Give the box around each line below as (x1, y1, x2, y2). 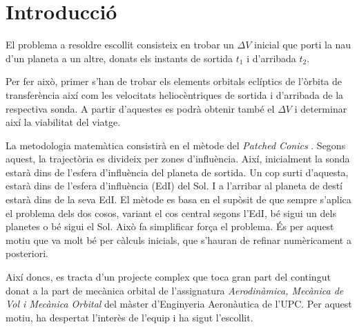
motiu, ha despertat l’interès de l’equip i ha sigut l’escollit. (6, 310, 253, 324)
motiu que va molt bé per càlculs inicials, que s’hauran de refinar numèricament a (6, 232, 351, 247)
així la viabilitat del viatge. (6, 115, 121, 129)
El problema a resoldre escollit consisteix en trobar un (6, 37, 234, 52)
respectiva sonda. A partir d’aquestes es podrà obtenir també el (6, 101, 275, 115)
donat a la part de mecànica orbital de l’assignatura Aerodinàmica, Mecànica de (6, 283, 344, 297)
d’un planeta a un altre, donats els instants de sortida (6, 50, 233, 65)
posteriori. (6, 246, 49, 261)
